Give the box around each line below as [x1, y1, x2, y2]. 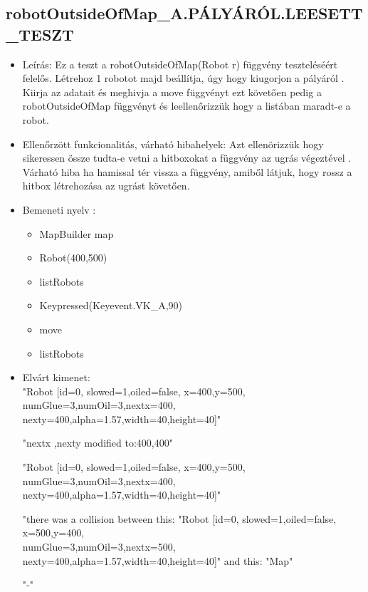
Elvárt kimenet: [22, 370, 90, 385]
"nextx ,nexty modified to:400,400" [22, 435, 173, 450]
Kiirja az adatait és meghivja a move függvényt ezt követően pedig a [22, 84, 322, 99]
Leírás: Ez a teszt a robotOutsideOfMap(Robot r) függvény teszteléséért [22, 56, 338, 71]
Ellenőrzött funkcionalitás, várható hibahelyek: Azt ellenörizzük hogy [22, 136, 324, 151]
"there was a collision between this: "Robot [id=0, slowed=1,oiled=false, [22, 511, 337, 526]
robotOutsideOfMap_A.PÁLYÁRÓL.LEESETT [6, 2, 363, 24]
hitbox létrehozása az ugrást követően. [22, 178, 190, 193]
